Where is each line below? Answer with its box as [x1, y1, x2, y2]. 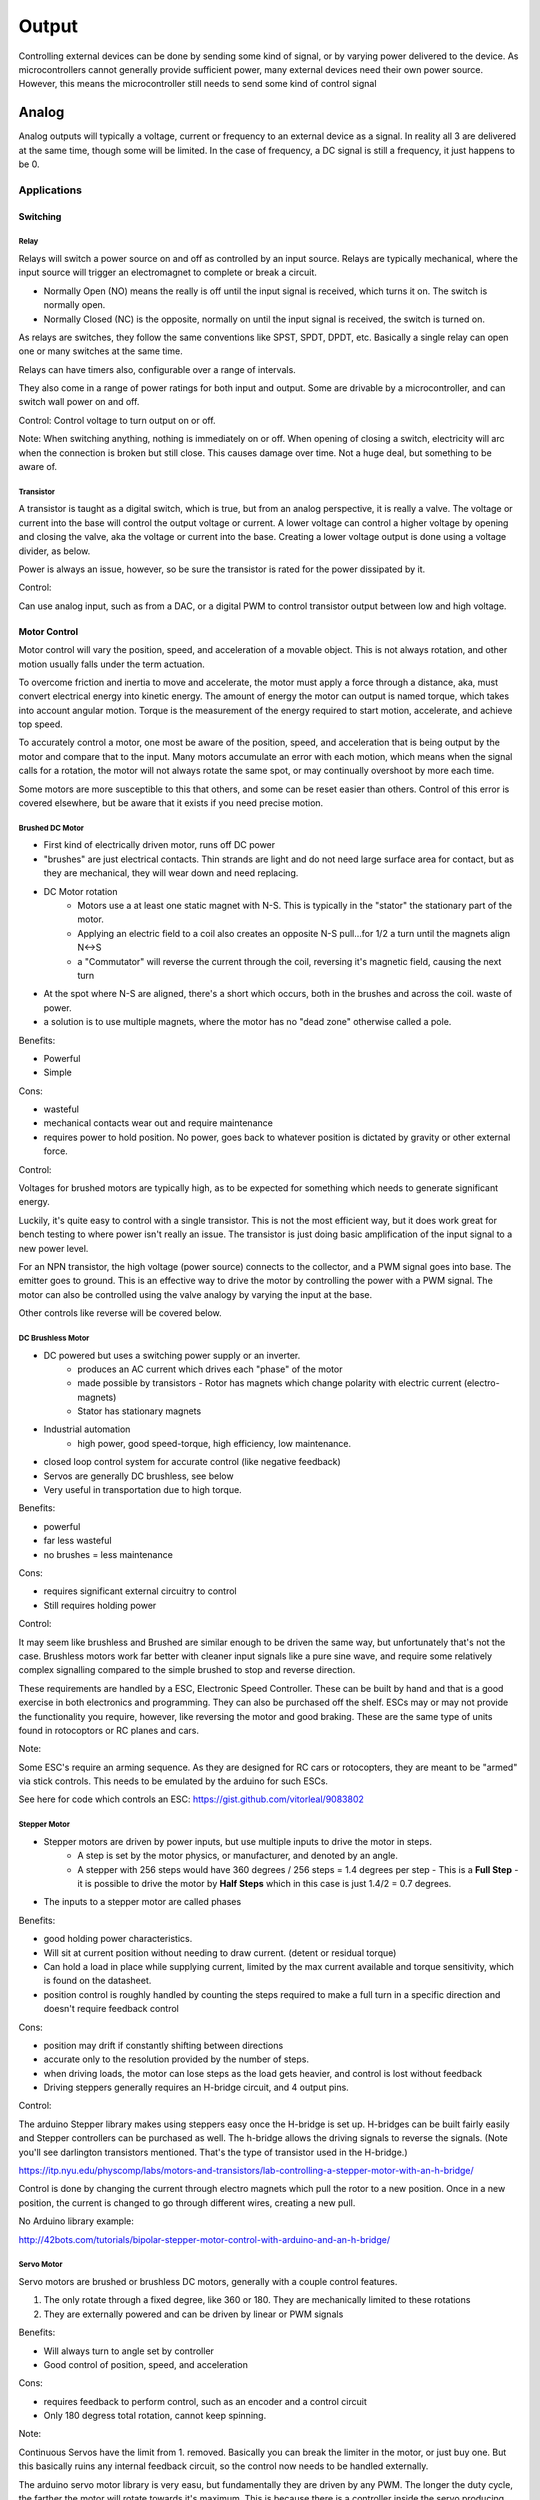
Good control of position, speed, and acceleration [43, 2358, 249, 2370]
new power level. [18, 1242, 89, 1254]
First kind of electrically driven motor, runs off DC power [43, 839, 276, 851]
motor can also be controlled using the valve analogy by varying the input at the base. [18, 1288, 373, 1300]
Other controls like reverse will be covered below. [18, 1307, 222, 1319]
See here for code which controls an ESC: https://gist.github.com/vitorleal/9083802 [18, 1793, 365, 1805]
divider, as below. [18, 545, 91, 557]
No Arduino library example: [18, 2215, 134, 2227]
